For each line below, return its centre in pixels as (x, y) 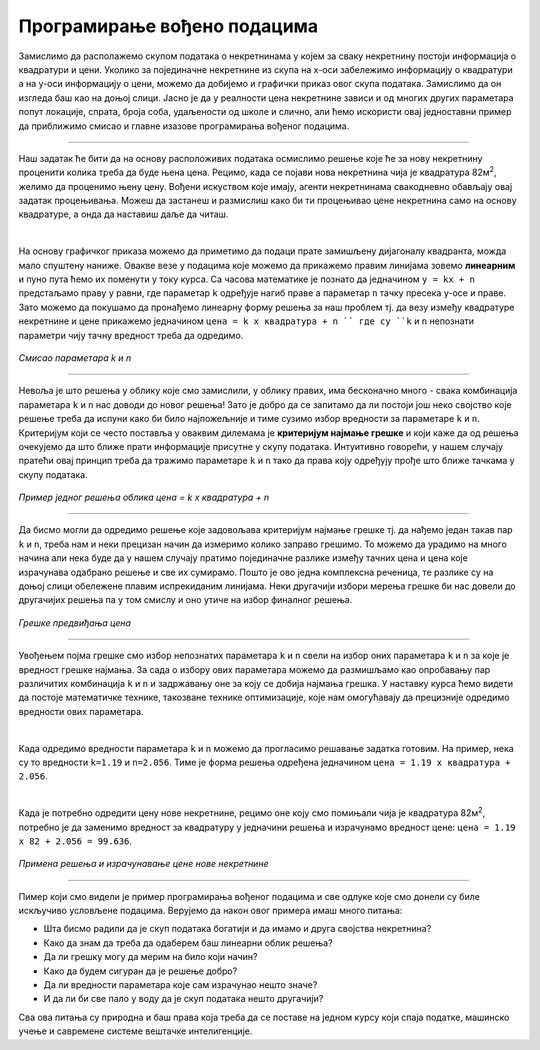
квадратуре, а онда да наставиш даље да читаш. (123, 214)
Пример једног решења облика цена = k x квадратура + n (144, 497)
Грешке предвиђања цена (75, 622)
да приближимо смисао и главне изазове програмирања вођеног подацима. (184, 126)
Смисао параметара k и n (75, 357)
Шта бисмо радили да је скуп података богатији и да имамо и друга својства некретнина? (237, 929)
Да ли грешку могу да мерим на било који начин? (150, 957)
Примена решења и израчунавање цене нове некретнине (143, 864)
